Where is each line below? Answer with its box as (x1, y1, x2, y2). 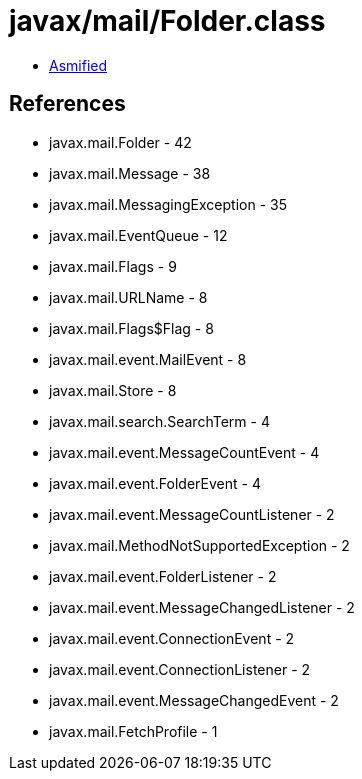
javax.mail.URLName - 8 (49, 288, 208, 306)
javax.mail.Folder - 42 (49, 133, 192, 151)
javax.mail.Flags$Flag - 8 (49, 319, 214, 337)
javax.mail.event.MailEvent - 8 (49, 350, 247, 368)
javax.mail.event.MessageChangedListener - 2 (49, 598, 355, 616)
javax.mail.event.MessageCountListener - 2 (49, 505, 335, 523)
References (9, 91, 126, 117)
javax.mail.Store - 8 (49, 381, 177, 399)
